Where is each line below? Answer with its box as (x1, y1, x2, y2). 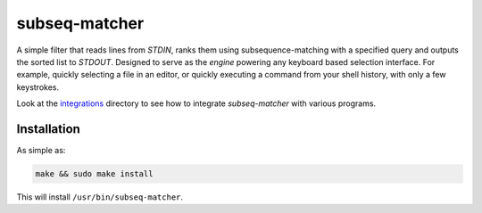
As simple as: (16, 145, 66, 156)
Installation (16, 121, 80, 136)
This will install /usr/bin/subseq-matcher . (16, 192, 183, 202)
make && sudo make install (35, 169, 154, 178)
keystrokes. (16, 81, 60, 93)
